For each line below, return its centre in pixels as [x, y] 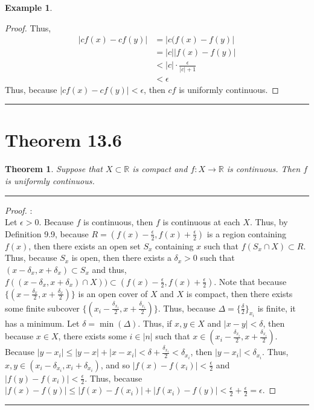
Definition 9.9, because [47, 233]
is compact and [160, 169]
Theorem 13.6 [63, 140]
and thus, [109, 269]
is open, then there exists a [121, 258]
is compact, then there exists [239, 293]
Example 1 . [29, 7]
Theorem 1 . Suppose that [54, 169]
